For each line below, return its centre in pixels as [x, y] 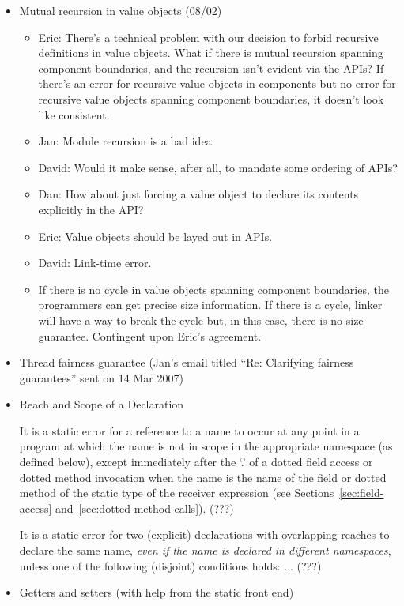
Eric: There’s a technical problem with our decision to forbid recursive [208, 37]
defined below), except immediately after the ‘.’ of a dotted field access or [196, 462]
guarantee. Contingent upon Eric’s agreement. [150, 335]
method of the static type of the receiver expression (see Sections [177, 493]
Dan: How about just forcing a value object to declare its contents [198, 194]
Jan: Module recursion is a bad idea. [126, 141]
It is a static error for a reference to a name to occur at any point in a [189, 430]
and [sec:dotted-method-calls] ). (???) [145, 508]
